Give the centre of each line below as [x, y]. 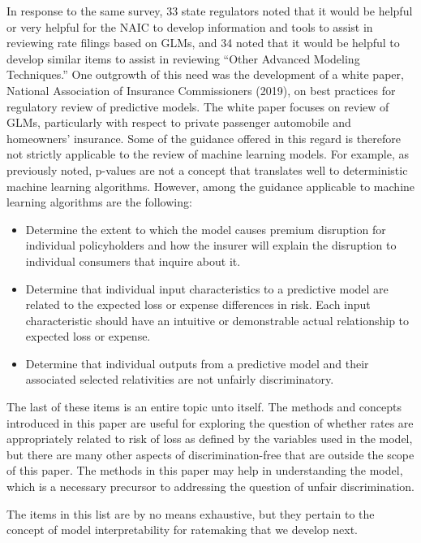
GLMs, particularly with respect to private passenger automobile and [179, 122]
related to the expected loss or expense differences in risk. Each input [198, 304]
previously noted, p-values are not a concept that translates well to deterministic [207, 169]
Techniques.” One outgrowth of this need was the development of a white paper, [205, 74]
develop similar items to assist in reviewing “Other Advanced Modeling [183, 58]
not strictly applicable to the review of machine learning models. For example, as [208, 154]
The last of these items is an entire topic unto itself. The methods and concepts [204, 407]
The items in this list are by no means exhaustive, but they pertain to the [191, 513]
